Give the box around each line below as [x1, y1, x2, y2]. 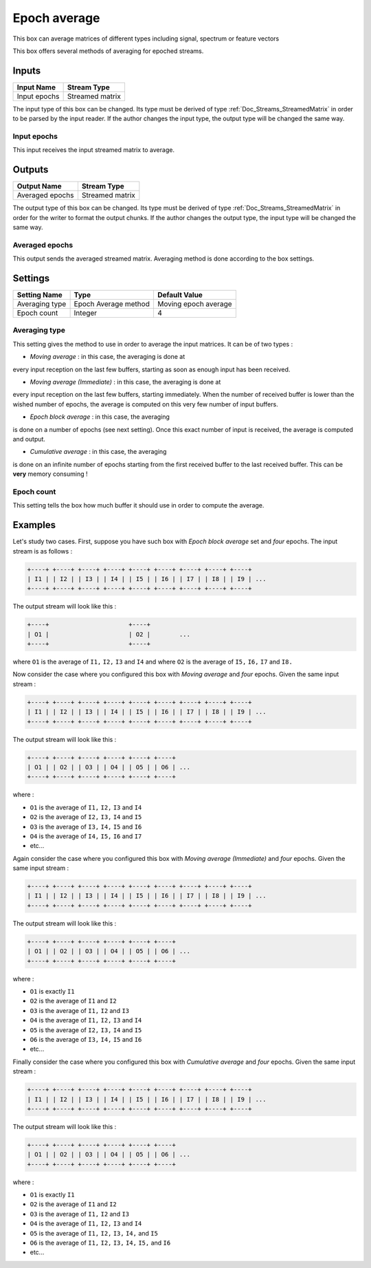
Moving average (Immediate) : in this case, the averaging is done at [30, 378, 221, 386]
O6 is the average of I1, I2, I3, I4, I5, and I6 [30, 1238, 171, 1247]
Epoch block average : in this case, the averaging [30, 413, 170, 421]
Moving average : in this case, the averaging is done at [30, 353, 185, 361]
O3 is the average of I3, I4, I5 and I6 [30, 822, 142, 831]
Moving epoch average [157, 299, 233, 309]
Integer [74, 308, 98, 318]
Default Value [157, 290, 203, 300]
